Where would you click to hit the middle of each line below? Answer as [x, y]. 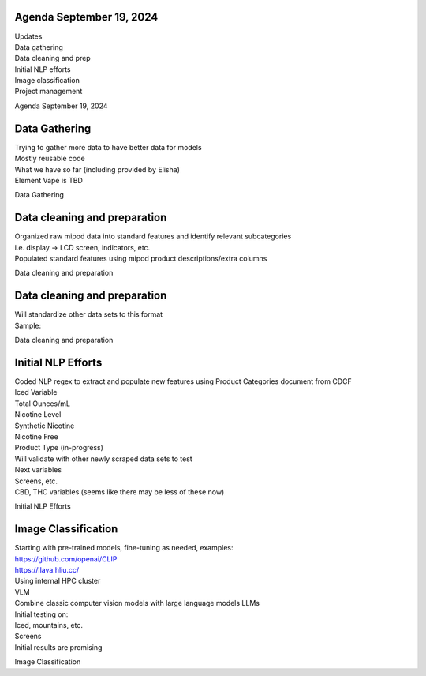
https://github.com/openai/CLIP [66, 559]
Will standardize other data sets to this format [89, 314]
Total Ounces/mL [43, 404]
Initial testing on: [41, 614]
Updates [28, 36]
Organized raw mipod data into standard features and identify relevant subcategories [153, 236]
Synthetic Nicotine [45, 426]
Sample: [28, 325]
